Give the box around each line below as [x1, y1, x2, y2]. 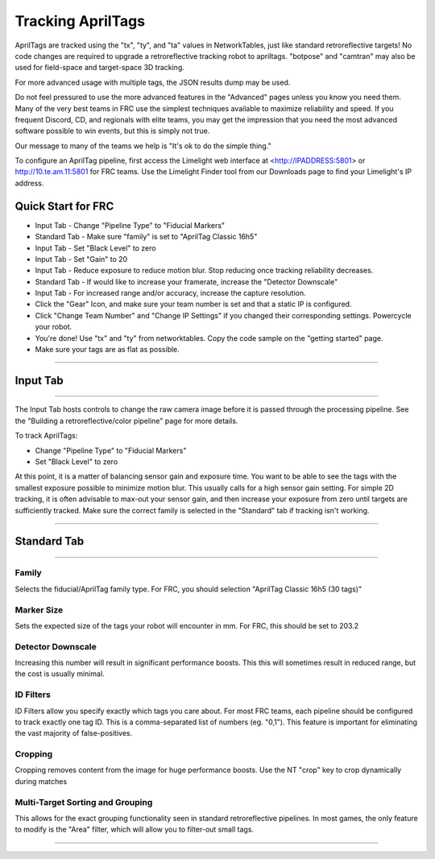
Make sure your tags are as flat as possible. [35, 345, 180, 355]
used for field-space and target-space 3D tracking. [14, 63, 185, 73]
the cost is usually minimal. [14, 669, 105, 678]
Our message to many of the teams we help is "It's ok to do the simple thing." [14, 141, 271, 151]
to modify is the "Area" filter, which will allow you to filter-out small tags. [14, 824, 254, 834]
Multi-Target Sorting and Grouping [14, 796, 153, 807]
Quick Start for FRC [14, 199, 114, 213]
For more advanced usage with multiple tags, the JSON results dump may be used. [14, 77, 291, 87]
